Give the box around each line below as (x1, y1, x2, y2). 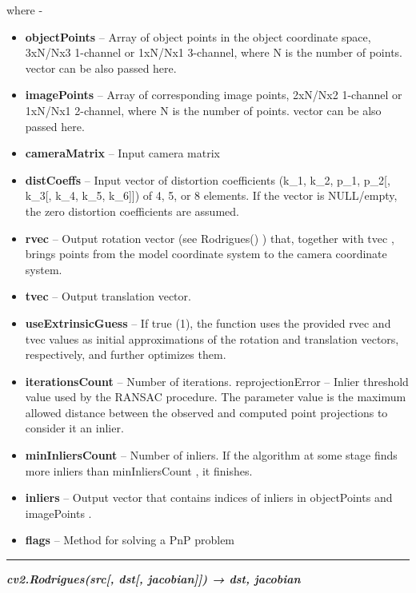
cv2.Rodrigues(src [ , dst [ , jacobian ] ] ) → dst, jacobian (6, 571, 301, 587)
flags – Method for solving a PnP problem (25, 531, 235, 548)
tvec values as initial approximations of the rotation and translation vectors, (25, 330, 399, 347)
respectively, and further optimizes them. (25, 346, 226, 363)
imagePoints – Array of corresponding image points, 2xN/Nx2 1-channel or (25, 86, 402, 103)
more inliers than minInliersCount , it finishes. (25, 462, 253, 479)
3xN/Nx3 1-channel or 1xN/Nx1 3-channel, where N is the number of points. (25, 44, 403, 61)
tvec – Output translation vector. (25, 288, 191, 304)
